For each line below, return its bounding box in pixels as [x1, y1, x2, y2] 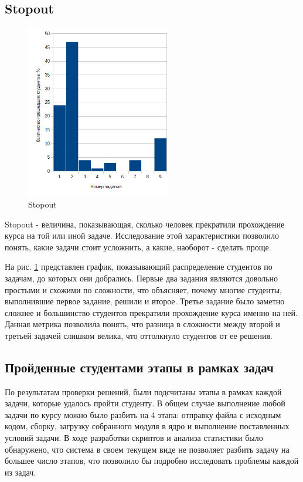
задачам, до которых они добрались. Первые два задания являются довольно [5, 271, 278, 284]
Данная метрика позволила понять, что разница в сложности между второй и [5, 318, 280, 330]
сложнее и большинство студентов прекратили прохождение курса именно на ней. [5, 306, 298, 318]
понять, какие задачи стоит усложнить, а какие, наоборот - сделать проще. [5, 240, 271, 253]
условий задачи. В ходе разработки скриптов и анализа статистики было [5, 432, 263, 444]
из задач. [5, 466, 36, 478]
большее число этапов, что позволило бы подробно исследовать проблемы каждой [5, 454, 299, 467]
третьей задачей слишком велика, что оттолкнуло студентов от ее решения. [5, 329, 273, 341]
